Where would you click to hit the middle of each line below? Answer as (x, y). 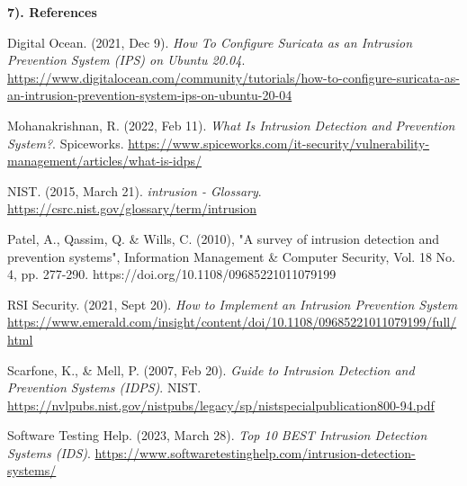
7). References (52, 12)
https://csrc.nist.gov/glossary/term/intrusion (132, 208)
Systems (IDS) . (49, 452)
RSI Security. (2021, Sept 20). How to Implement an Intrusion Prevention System (233, 304)
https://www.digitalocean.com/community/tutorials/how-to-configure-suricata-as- (233, 77)
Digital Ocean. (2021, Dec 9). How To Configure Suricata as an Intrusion (210, 42)
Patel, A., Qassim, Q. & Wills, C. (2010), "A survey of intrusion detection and (223, 238)
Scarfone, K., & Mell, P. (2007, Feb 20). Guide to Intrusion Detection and (211, 369)
